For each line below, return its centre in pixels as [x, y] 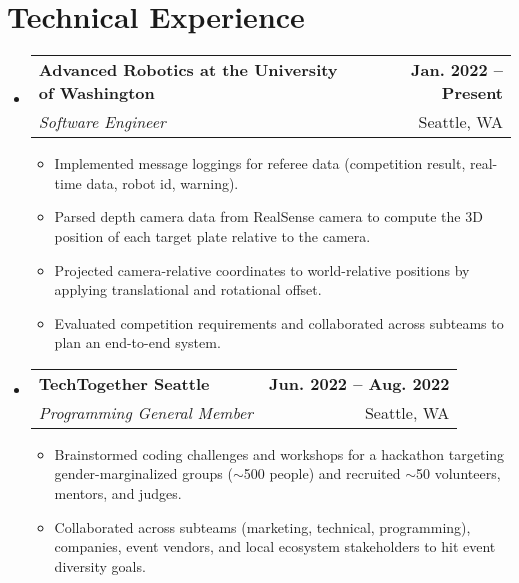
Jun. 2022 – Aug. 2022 [359, 383]
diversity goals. [100, 565]
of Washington [96, 93]
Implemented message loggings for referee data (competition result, [260, 163]
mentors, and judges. [118, 493]
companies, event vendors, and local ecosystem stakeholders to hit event [275, 546]
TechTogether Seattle [124, 383]
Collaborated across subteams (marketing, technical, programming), [262, 526]
